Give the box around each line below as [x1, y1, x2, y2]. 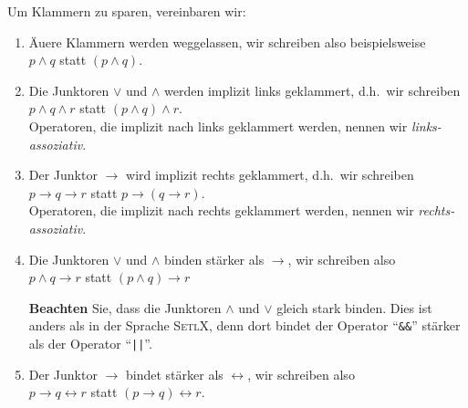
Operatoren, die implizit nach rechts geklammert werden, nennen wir [28, 201, 414, 220]
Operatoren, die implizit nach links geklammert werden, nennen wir [28, 116, 408, 135]
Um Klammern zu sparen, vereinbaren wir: [7, 2, 246, 20]
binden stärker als [164, 249, 265, 268]
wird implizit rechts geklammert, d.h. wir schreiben [126, 165, 414, 184]
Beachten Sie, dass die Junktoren [28, 298, 222, 317]
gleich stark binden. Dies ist [276, 298, 432, 317]
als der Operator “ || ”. [28, 333, 152, 352]
